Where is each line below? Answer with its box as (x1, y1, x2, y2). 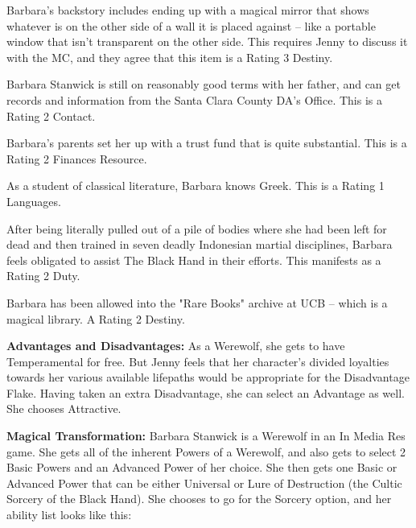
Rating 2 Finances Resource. (6, 150, 147, 167)
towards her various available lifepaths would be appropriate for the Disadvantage (6, 369, 410, 386)
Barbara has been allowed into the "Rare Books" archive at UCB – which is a (6, 294, 388, 311)
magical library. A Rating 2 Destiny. (6, 310, 185, 327)
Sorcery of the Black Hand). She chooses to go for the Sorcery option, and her (6, 490, 392, 507)
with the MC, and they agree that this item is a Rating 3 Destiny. (6, 48, 333, 65)
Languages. (6, 192, 61, 209)
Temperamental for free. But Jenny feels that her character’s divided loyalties (6, 353, 389, 369)
